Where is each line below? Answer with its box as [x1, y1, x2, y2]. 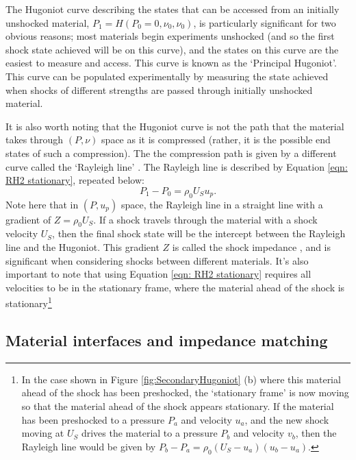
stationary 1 [5, 294, 52, 310]
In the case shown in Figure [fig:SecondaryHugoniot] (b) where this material [21, 372, 341, 386]
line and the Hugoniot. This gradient [5, 239, 160, 254]
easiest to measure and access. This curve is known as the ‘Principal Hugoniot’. [5, 56, 337, 70]
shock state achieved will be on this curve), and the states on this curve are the [5, 42, 339, 56]
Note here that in [5, 197, 79, 211]
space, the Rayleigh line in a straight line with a [120, 197, 323, 211]
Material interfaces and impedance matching [5, 329, 328, 350]
